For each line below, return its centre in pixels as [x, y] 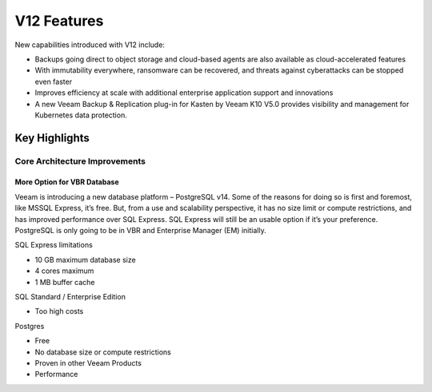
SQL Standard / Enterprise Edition [70, 296]
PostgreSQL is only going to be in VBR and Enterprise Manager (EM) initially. [141, 231]
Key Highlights [52, 138]
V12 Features [59, 21]
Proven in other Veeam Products [88, 362]
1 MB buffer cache [65, 282]
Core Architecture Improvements [80, 161]
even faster [53, 81]
